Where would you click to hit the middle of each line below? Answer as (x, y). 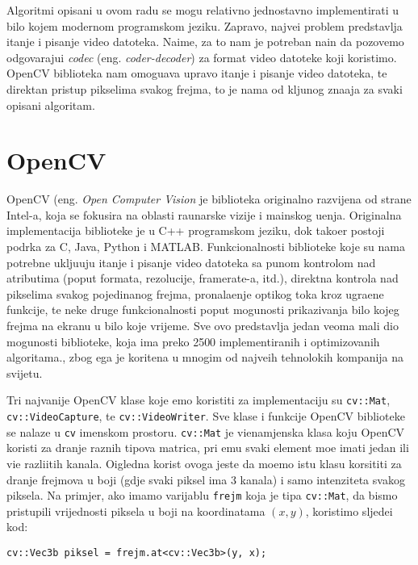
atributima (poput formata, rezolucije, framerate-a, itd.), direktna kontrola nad (203, 278)
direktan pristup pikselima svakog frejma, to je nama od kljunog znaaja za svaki (205, 88)
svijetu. (25, 372)
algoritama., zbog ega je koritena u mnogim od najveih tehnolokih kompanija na (205, 357)
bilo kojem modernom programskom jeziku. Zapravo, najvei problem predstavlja (205, 25)
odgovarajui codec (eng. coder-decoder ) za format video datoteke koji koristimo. (202, 57)
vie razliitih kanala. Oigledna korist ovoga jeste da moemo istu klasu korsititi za (204, 463)
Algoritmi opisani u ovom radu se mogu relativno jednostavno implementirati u (203, 10)
